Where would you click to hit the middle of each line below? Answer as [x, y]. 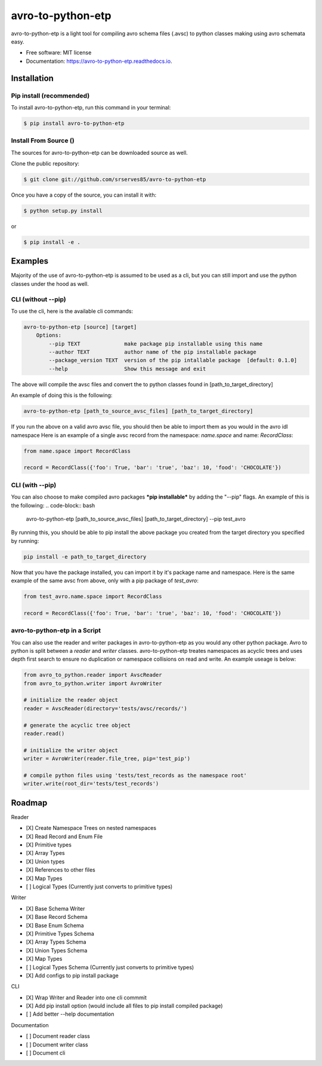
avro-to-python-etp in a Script [56, 631]
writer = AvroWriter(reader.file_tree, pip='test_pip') [107, 759]
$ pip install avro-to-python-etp [74, 123]
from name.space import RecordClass [77, 451]
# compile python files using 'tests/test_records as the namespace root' [135, 775]
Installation [32, 78]
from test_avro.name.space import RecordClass [93, 597]
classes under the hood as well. [50, 283]
